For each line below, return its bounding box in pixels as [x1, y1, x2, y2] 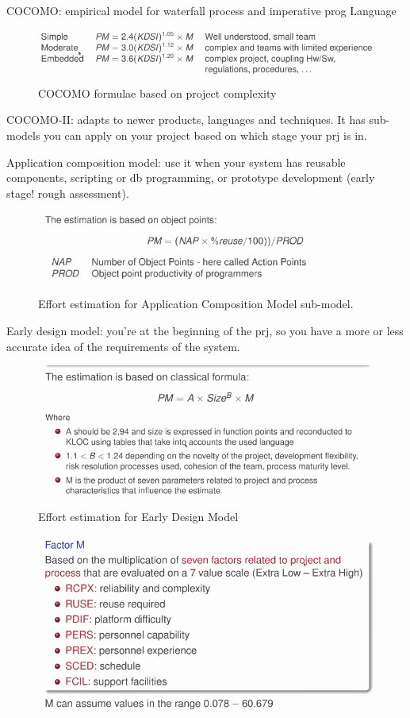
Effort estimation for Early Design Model [38, 508, 239, 524]
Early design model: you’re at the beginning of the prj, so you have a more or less [6, 322, 404, 338]
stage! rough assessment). [6, 184, 129, 201]
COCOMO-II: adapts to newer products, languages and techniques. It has [6, 111, 366, 128]
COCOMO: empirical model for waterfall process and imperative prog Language [6, 2, 397, 18]
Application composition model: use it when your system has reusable [6, 153, 346, 170]
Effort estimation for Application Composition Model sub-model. [38, 295, 354, 312]
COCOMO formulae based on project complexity [38, 84, 277, 101]
